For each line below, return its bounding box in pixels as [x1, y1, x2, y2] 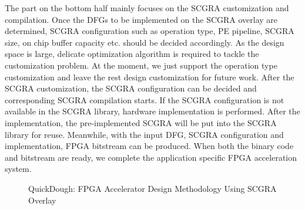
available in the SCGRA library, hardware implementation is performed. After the [5, 105, 300, 117]
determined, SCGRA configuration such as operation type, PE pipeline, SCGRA [5, 25, 294, 37]
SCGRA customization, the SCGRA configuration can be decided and [5, 82, 257, 94]
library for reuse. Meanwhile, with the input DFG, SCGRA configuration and [5, 128, 284, 140]
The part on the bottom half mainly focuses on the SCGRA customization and [5, 2, 289, 13]
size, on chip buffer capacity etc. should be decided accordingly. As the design [5, 36, 284, 48]
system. [5, 162, 32, 175]
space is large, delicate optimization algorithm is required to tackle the [5, 48, 259, 60]
